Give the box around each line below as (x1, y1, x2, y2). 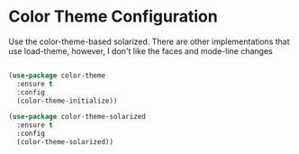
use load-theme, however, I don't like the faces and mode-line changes (8, 45, 273, 56)
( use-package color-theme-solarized (8, 113, 146, 122)
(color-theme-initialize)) (16, 96, 118, 105)
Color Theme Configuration (8, 6, 218, 27)
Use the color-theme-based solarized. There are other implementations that (8, 36, 290, 47)
